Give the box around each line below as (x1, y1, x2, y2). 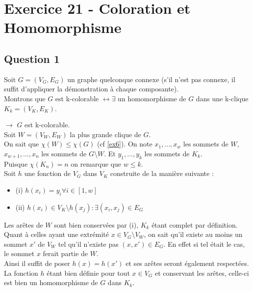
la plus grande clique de (70, 129, 141, 139)
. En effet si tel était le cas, (163, 238, 245, 249)
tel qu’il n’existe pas (58, 238, 119, 249)
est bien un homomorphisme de (4, 277, 98, 288)
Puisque (4, 158, 28, 169)
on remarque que (71, 158, 122, 169)
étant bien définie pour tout (47, 267, 130, 278)
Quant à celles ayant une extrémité (4, 229, 109, 239)
